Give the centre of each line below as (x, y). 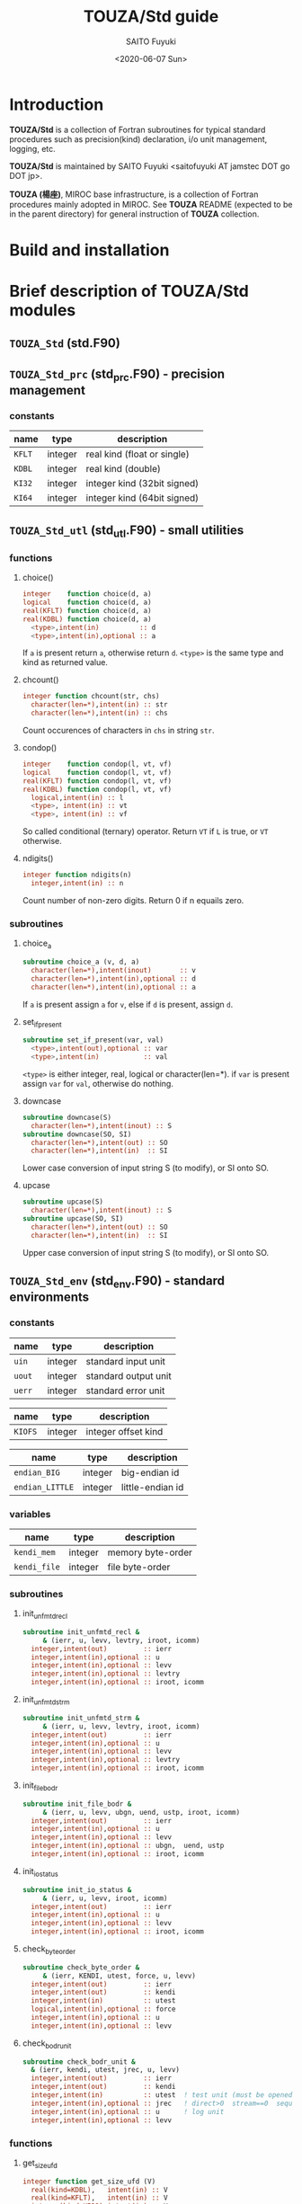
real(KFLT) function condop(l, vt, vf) (97, 781)
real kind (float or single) (138, 454)
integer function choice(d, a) (87, 594)
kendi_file (37, 1567)
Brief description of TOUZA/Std (129, 292)
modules (43, 311)
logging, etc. (32, 148)
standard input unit (126, 1361)
